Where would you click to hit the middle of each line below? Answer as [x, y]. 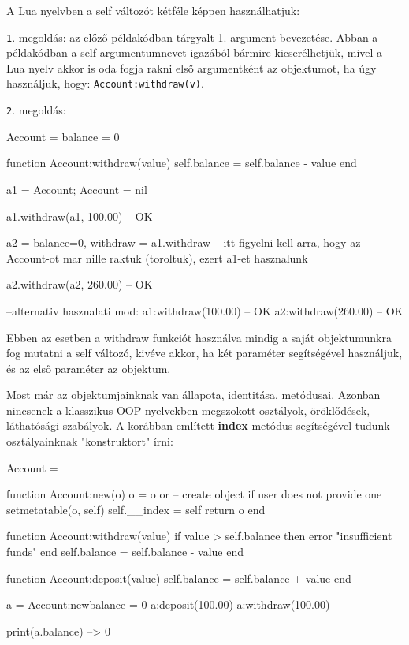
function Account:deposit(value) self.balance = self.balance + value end [179, 578]
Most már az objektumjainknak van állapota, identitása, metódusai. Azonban [193, 395]
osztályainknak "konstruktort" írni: [90, 441]
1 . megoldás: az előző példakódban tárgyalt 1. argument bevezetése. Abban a [192, 37]
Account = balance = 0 [63, 136]
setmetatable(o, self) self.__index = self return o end [136, 509]
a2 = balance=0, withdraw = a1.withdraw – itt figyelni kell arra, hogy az [184, 242]
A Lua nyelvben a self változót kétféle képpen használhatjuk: [153, 10]
